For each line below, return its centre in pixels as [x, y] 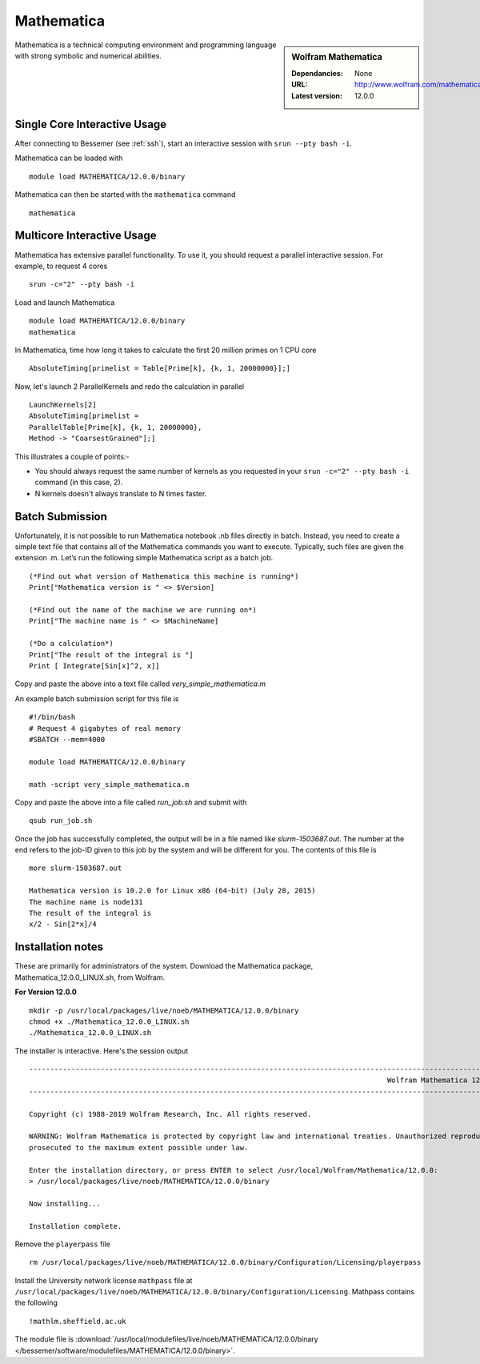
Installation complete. [76, 1226]
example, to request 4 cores [61, 266]
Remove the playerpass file [63, 1244]
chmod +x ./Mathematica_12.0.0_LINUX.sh [109, 1021]
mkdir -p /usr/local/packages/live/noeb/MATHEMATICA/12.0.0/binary [164, 1010]
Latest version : [317, 95]
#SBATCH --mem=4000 [67, 739]
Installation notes [59, 947]
